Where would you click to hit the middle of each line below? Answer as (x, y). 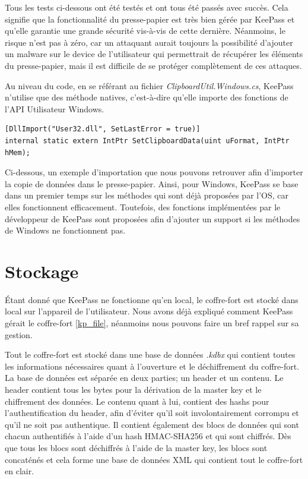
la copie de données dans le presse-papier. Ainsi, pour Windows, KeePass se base (152, 183)
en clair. (20, 471)
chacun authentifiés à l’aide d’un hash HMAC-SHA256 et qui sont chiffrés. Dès (148, 436)
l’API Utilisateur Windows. (55, 108)
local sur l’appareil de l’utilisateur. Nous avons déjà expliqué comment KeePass (149, 311)
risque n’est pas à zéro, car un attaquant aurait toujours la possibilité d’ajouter (149, 42)
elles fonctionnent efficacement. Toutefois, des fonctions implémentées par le (143, 207)
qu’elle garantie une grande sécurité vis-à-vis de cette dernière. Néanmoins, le (145, 31)
